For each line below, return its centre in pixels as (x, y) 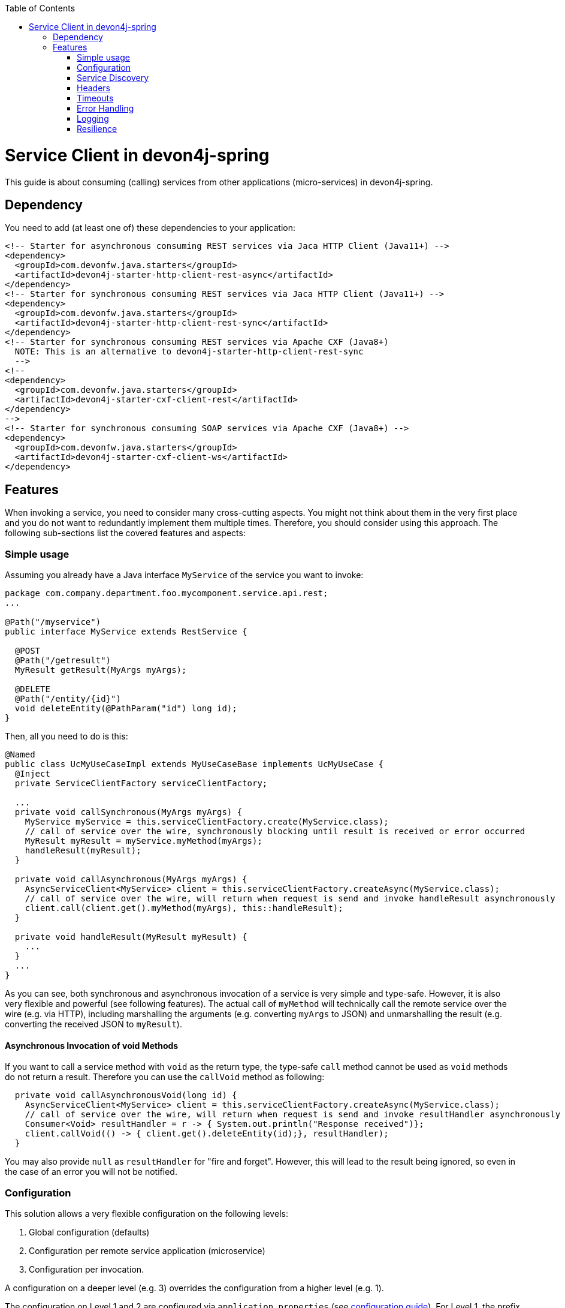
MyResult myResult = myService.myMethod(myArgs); (143, 841)
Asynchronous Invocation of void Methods (92, 1045)
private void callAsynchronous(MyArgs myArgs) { (131, 879)
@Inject (32, 773)
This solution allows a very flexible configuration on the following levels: (146, 1213)
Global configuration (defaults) (89, 1232)
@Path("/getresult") (63, 660)
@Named (20, 754)
